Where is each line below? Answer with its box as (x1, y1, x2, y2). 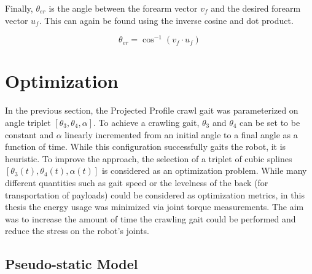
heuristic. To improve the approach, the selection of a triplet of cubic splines (5, 152, 292, 165)
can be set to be (240, 115, 300, 128)
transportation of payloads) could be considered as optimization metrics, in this (5, 188, 305, 201)
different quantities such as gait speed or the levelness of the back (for (5, 176, 268, 189)
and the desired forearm (211, 2, 301, 14)
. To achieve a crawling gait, (93, 115, 200, 128)
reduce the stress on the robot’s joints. (5, 224, 149, 237)
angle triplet (5, 115, 51, 128)
